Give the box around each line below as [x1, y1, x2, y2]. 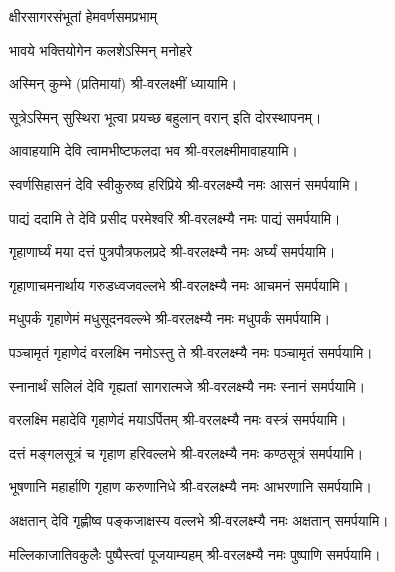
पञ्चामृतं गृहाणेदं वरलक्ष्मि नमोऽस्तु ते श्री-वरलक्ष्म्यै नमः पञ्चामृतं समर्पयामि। [9, 341, 373, 362]
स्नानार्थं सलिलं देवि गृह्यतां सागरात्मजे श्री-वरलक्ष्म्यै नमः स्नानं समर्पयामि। [9, 375, 366, 396]
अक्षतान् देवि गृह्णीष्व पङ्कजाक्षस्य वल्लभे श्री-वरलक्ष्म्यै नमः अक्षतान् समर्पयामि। [9, 509, 389, 530]
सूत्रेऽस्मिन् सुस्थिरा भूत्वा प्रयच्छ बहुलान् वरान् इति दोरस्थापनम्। [9, 106, 322, 127]
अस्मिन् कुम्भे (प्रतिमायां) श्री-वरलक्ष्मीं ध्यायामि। [9, 73, 238, 94]
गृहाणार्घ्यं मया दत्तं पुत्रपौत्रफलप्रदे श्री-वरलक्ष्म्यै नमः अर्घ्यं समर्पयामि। [9, 241, 336, 262]
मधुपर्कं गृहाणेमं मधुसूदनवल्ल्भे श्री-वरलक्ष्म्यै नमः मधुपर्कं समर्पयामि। [9, 308, 331, 329]
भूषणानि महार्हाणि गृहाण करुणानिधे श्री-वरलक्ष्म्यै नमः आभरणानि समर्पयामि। [9, 476, 372, 497]
